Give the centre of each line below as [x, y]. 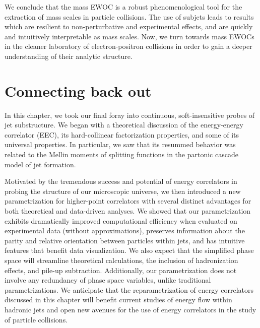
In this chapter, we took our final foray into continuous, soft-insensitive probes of [130, 115]
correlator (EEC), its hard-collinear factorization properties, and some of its [122, 134]
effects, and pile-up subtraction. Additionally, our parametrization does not [121, 270]
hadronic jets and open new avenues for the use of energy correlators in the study [131, 309]
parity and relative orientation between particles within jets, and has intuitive [125, 240]
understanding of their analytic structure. [69, 56]
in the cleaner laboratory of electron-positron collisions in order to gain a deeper [128, 46]
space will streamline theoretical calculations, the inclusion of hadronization [121, 260]
